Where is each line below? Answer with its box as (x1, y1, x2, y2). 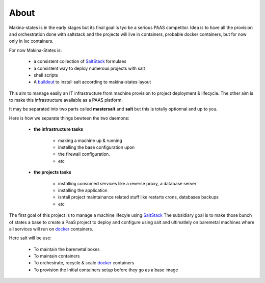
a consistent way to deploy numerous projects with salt (33, 65, 145, 71)
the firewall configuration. (58, 151, 110, 157)
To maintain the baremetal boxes (33, 246, 100, 252)
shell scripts (33, 72, 58, 78)
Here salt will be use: (9, 235, 52, 241)
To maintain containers (33, 253, 80, 259)
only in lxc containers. (9, 38, 53, 44)
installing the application (58, 187, 107, 193)
